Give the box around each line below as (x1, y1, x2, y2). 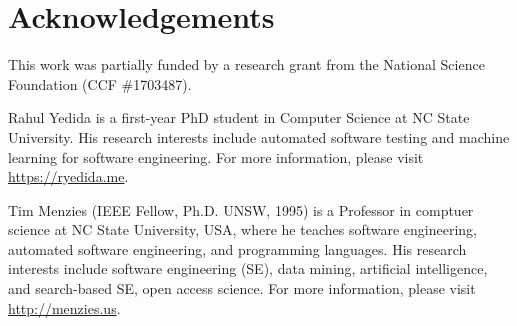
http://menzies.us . (8, 297, 121, 318)
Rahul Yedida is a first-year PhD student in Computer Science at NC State (8, 107, 470, 128)
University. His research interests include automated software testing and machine (8, 126, 510, 147)
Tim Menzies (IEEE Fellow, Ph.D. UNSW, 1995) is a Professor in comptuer (8, 199, 474, 220)
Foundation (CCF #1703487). (8, 73, 192, 94)
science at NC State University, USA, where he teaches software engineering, (8, 219, 478, 240)
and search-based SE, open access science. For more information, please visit (8, 278, 476, 299)
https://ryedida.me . (8, 166, 129, 187)
